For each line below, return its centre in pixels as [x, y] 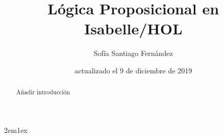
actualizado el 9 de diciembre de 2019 [133, 70]
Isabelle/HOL [133, 28]
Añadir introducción [43, 92]
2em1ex [16, 130]
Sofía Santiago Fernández [133, 53]
